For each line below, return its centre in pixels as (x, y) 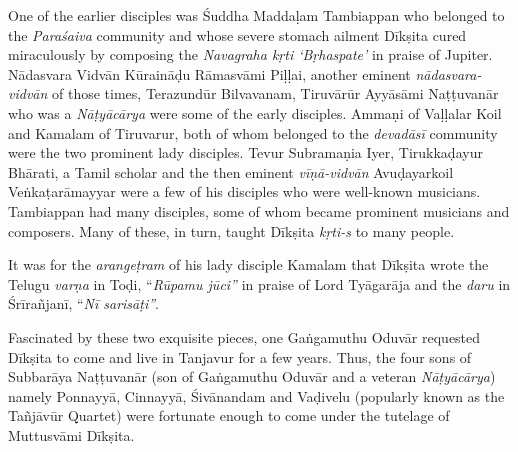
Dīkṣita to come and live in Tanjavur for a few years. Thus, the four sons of (240, 356)
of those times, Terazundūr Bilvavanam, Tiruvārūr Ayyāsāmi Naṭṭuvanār (275, 93)
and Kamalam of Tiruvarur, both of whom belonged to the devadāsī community (253, 132)
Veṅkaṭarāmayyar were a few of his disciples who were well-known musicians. (244, 191)
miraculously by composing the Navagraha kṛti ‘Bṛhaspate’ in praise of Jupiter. (250, 54)
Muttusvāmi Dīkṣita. (71, 434)
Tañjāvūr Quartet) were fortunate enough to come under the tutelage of (229, 415)
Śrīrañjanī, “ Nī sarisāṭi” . (83, 303)
